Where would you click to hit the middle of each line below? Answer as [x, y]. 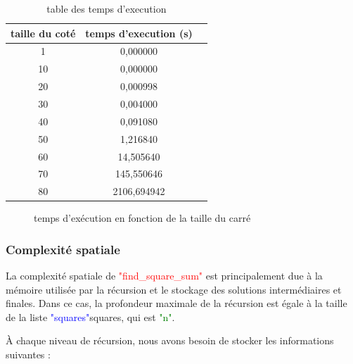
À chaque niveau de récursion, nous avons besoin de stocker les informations [170, 340]
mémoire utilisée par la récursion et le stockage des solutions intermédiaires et [174, 289]
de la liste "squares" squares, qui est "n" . [90, 316]
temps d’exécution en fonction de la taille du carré [142, 218]
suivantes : [28, 354]
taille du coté [43, 33]
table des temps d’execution [107, 8]
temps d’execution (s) [139, 33]
